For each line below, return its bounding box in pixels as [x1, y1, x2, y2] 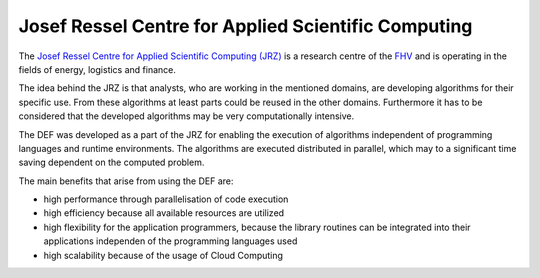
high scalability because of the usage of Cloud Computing [43, 249, 284, 261]
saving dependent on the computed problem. [18, 156, 205, 169]
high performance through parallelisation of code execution [43, 193, 289, 205]
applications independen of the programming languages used [43, 235, 298, 247]
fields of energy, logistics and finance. [18, 63, 177, 75]
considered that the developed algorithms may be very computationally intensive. [18, 110, 355, 122]
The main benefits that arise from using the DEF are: [18, 175, 234, 187]
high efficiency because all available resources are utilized [43, 207, 285, 219]
